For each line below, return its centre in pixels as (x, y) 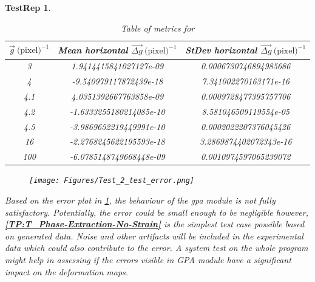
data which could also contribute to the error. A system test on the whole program (157, 248)
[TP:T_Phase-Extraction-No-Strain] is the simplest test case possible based (155, 224)
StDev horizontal (221, 50)
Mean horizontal (93, 50)
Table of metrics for (157, 28)
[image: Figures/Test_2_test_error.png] (112, 181)
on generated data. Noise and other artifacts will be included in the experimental (154, 236)
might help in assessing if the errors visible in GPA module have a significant (148, 260)
